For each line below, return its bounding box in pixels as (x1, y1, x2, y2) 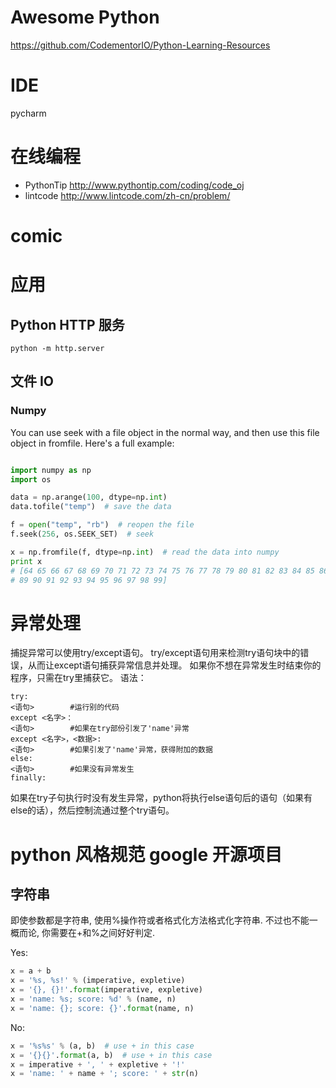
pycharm (10, 107, 47, 119)
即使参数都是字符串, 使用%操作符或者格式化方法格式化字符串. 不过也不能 (10, 914, 310, 926)
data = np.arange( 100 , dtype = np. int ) (10, 492, 168, 503)
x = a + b (10, 966, 52, 976)
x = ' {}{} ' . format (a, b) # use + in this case (10, 1050, 213, 1060)
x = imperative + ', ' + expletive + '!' (10, 1059, 186, 1070)
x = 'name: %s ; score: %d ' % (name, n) (10, 994, 177, 1004)
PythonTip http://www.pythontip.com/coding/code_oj (24, 179, 245, 191)
